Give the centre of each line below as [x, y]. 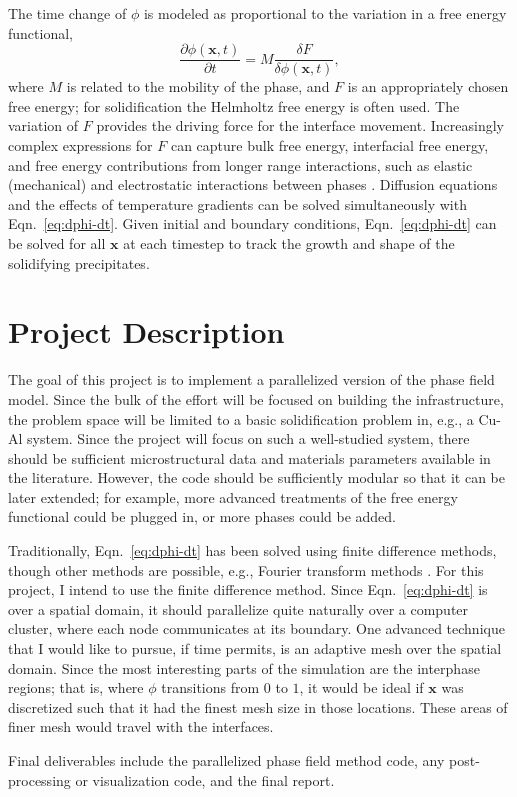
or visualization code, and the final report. [205, 779]
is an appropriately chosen [428, 86]
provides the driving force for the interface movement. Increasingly [300, 125]
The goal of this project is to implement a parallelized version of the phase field [251, 379]
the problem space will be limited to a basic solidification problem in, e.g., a [241, 418]
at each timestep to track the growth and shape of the [289, 243]
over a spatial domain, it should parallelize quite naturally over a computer [238, 608]
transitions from [210, 687]
